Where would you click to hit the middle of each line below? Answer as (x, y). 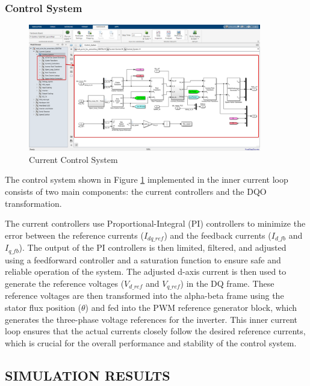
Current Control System (73, 159)
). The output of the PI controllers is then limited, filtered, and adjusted (153, 247)
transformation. (33, 203)
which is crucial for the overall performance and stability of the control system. (151, 342)
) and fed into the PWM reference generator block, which (191, 307)
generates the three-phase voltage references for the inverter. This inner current (151, 319)
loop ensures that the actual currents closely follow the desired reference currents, (155, 331)
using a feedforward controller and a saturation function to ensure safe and (143, 259)
